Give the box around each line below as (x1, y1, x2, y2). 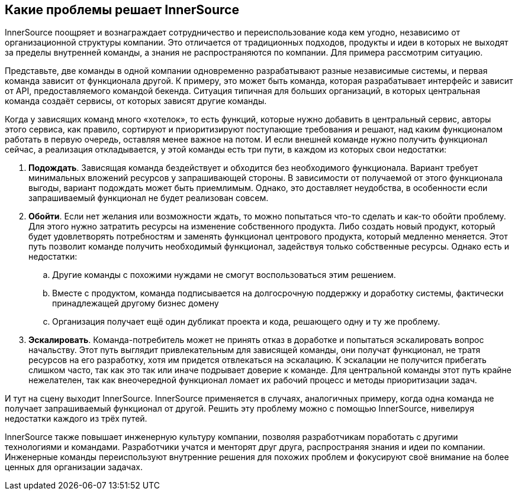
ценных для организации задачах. (5, 462, 143, 473)
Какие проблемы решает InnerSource (5, 2, 239, 17)
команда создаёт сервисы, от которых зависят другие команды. (5, 96, 267, 106)
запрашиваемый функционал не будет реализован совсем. (28, 193, 269, 203)
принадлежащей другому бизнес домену (52, 298, 219, 309)
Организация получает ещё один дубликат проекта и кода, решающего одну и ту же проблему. (52, 316, 440, 327)
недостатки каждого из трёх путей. (5, 413, 147, 424)
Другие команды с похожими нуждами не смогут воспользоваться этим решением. (52, 270, 396, 280)
